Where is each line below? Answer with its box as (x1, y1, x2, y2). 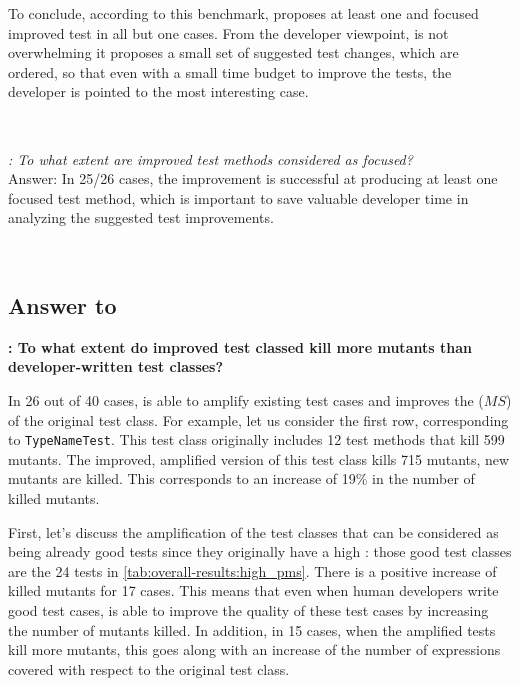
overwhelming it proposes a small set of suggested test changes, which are (8, 42, 459, 63)
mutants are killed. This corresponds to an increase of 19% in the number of (8, 468, 475, 489)
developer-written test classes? (8, 356, 224, 377)
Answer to (8, 289, 117, 320)
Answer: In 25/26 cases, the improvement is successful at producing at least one (8, 168, 498, 189)
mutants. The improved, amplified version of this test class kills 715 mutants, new (8, 448, 510, 469)
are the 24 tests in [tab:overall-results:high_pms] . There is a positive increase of (8, 560, 497, 581)
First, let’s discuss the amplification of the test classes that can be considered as (8, 521, 499, 542)
